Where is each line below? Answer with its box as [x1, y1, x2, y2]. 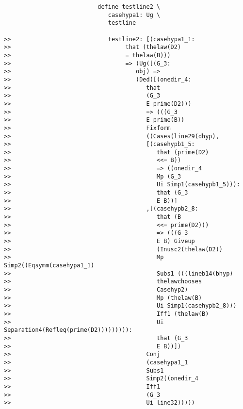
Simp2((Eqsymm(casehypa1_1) [4, 262, 95, 269]
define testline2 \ [97, 3, 161, 10]
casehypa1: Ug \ [108, 11, 161, 18]
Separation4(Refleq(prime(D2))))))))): [4, 327, 132, 334]
